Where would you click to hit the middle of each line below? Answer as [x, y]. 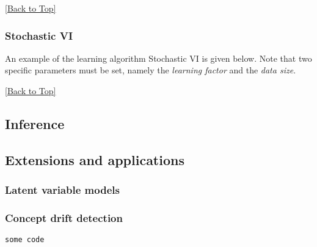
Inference [35, 123]
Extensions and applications [95, 159]
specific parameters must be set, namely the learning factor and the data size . [151, 70]
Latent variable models [62, 190]
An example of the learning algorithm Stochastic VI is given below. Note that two [158, 58]
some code [25, 240]
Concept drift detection [64, 217]
